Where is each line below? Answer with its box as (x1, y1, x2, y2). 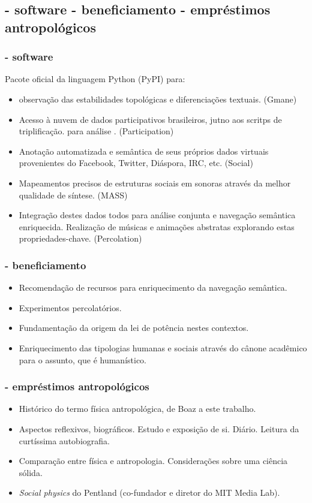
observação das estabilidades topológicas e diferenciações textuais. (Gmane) (19, 92, 297, 105)
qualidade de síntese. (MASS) (19, 188, 128, 201)
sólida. (19, 466, 43, 478)
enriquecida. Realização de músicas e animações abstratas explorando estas (19, 220, 295, 233)
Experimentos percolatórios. (19, 301, 122, 314)
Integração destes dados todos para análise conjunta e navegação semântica (19, 209, 296, 221)
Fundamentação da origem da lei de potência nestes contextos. (19, 321, 249, 334)
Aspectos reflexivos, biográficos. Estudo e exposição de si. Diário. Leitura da (19, 422, 299, 435)
